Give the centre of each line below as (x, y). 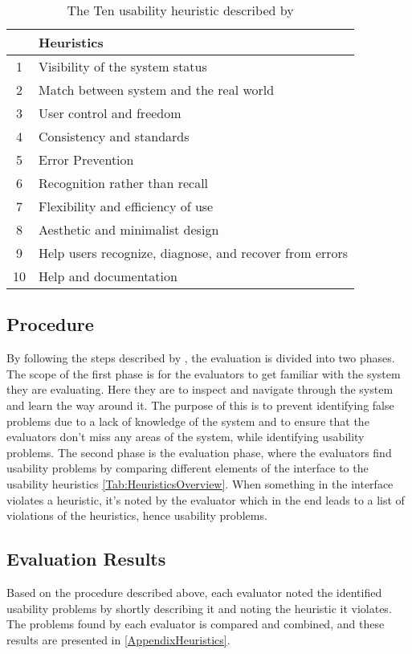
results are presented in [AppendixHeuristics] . (118, 639)
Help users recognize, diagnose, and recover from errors (194, 253)
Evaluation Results (86, 559)
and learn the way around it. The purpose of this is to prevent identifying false (200, 405)
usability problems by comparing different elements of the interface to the (188, 468)
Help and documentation (108, 276)
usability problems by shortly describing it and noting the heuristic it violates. (199, 608)
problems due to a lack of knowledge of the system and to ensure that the (188, 421)
